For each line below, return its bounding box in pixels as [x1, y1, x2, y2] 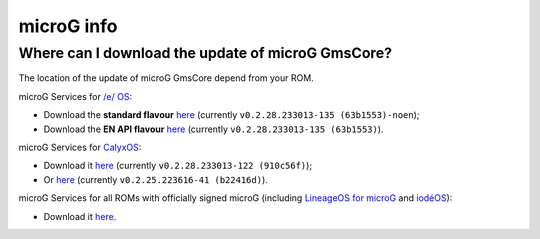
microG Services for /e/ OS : [18, 90, 133, 102]
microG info [18, 15, 118, 37]
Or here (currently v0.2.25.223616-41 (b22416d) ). [43, 173, 269, 185]
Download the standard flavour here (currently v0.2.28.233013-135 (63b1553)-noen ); [43, 109, 420, 121]
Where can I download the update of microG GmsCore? [18, 44, 393, 62]
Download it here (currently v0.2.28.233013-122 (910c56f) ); [43, 160, 313, 172]
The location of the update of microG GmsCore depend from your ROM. [18, 72, 314, 84]
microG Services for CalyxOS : [18, 141, 142, 153]
